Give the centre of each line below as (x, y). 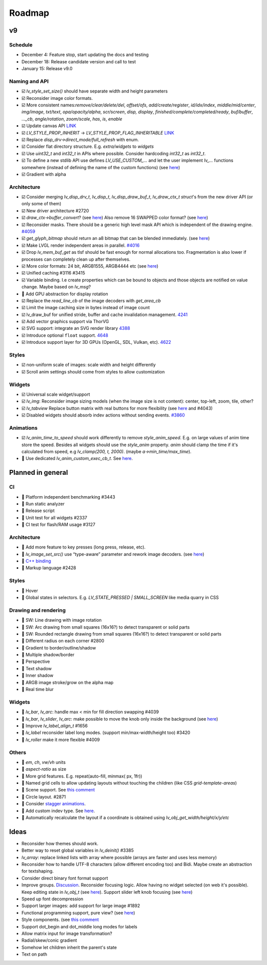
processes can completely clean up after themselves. (76, 259)
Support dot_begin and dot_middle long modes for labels (79, 926)
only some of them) (41, 204)
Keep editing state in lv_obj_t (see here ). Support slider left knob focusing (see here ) (107, 892)
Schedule (21, 45)
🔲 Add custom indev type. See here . (58, 811)
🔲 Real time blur (38, 689)
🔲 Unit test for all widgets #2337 (54, 517)
